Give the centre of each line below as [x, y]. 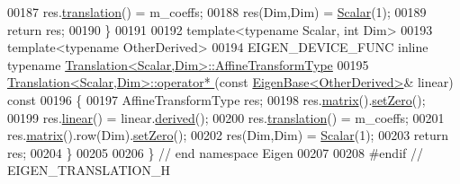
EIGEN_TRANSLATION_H [89, 170]
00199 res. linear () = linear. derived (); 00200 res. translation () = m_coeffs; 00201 [226, 117]
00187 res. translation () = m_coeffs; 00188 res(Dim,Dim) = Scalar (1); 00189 [217, 12]
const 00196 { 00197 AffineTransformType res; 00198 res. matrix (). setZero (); [216, 99]
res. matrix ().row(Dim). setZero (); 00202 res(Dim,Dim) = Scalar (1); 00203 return [228, 135]
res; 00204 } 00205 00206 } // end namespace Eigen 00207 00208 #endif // [215, 152]
